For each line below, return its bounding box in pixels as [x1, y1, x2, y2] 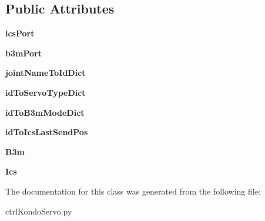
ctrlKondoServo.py [5, 205, 72, 217]
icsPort [5, 27, 35, 39]
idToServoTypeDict [5, 86, 86, 98]
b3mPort [5, 46, 42, 59]
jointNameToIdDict [5, 66, 86, 79]
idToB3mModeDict [5, 106, 85, 118]
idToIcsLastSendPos [5, 126, 88, 138]
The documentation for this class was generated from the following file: [5, 185, 261, 197]
